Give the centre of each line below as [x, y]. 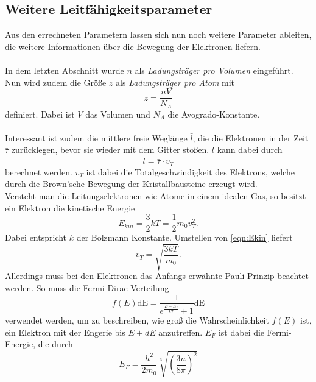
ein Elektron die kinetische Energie [70, 207]
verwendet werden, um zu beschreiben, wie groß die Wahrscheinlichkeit [137, 320]
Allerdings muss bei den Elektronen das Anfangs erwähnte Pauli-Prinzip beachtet [157, 276]
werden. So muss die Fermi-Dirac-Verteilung [87, 287]
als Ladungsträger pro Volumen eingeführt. [214, 70]
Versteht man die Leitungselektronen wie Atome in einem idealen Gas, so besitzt [156, 195]
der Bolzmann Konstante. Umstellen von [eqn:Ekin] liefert [184, 237]
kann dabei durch [250, 150]
